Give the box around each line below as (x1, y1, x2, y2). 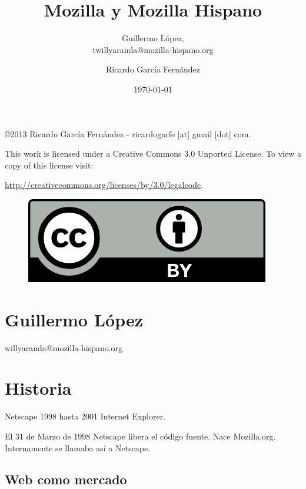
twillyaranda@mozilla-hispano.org (92, 43, 214, 55)
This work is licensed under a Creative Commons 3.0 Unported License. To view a (5, 147, 301, 160)
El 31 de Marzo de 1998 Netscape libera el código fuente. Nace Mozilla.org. (5, 429, 276, 442)
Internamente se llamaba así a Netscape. (5, 441, 151, 454)
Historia (5, 376, 72, 400)
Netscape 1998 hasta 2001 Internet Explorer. (5, 410, 166, 422)
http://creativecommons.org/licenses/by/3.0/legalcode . (5, 179, 204, 191)
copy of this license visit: (5, 158, 94, 171)
